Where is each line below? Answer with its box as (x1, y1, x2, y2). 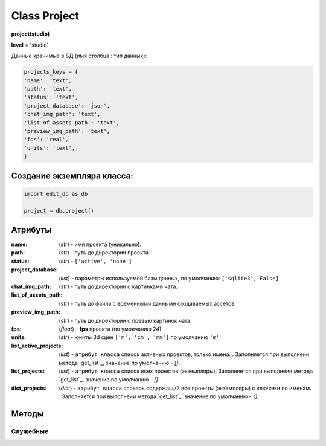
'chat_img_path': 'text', (24, 111, 101, 118)
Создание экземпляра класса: (11, 170, 134, 181)
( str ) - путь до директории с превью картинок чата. (59, 317, 192, 324)
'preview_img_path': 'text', (24, 128, 110, 135)
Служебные (11, 427, 49, 435)
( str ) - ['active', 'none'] (59, 257, 132, 265)
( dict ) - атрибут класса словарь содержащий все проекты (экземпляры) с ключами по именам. (59, 384, 312, 392)
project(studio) (11, 30, 50, 37)
